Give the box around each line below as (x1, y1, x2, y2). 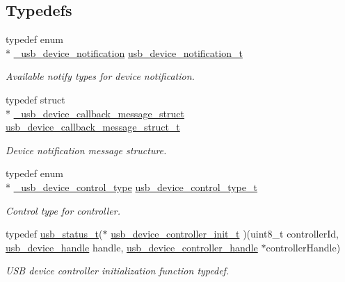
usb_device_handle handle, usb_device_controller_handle (6, 240, 258, 254)
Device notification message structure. (6, 142, 167, 157)
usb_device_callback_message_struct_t (6, 119, 180, 134)
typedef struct (6, 92, 65, 106)
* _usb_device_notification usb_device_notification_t (6, 45, 243, 60)
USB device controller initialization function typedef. (6, 263, 230, 278)
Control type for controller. (6, 203, 120, 217)
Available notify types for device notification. (6, 69, 195, 83)
